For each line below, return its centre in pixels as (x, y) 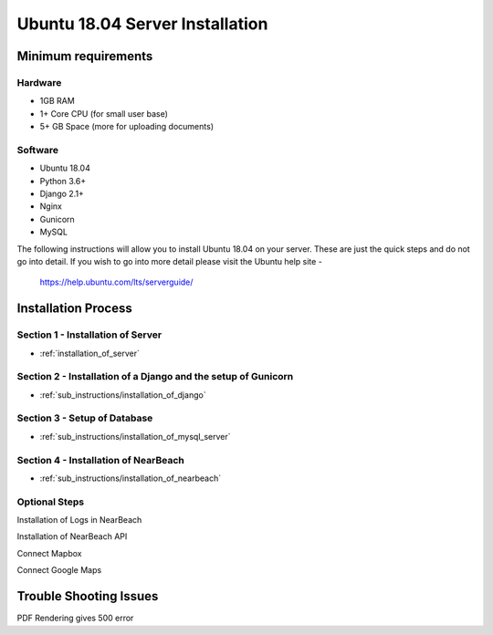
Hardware (39, 82)
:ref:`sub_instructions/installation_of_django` (123, 395)
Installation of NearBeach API (72, 536)
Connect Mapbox (49, 553)
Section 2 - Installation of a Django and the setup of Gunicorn (155, 377)
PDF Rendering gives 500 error (75, 618)
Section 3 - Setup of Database (85, 418)
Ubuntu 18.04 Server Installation (142, 24)
